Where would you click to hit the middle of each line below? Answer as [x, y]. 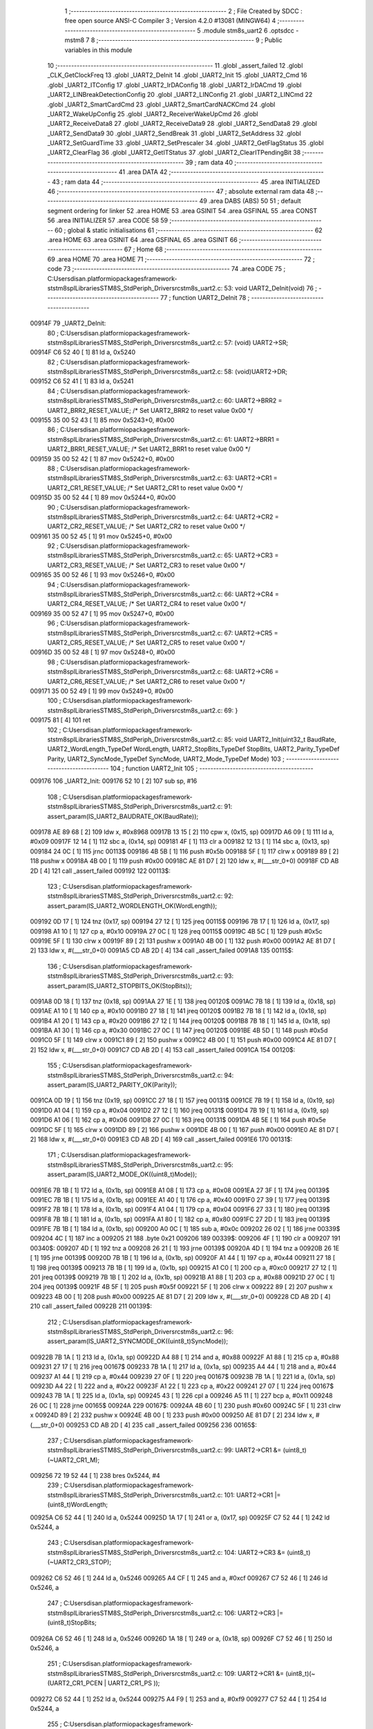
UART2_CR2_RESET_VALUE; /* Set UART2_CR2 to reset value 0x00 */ [146, 526]
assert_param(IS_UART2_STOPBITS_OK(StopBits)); [120, 986]
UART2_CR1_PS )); [134, 1683]
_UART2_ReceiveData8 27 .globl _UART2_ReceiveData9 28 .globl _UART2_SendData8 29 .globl [182, 124]
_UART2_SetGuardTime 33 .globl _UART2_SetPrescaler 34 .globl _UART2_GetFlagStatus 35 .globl [185, 143]
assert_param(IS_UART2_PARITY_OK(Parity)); [112, 1085]
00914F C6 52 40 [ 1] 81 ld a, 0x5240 [83, 352]
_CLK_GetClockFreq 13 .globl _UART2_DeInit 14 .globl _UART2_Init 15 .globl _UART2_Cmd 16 [177, 75]
